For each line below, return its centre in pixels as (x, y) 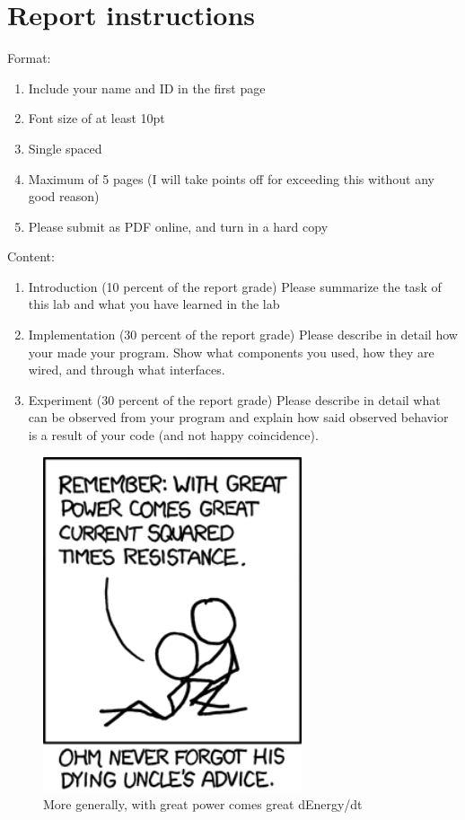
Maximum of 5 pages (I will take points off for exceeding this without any (231, 178)
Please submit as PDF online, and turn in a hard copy (178, 226)
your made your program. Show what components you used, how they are (231, 352)
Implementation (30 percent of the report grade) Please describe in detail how (243, 335)
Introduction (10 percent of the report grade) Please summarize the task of (235, 286)
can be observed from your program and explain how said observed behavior (238, 417)
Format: (29, 58)
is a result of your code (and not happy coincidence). (173, 435)
